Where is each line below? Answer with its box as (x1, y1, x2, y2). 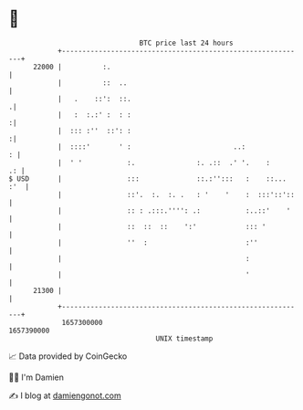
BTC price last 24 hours (139, 38, 234, 47)
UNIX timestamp (155, 333, 214, 343)
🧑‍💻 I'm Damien (8, 372, 65, 383)
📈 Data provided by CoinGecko (8, 351, 128, 362)
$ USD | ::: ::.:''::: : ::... (8, 173, 287, 184)
